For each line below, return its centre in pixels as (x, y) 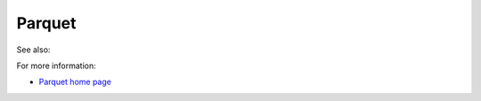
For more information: (57, 66)
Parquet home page (75, 82)
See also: (33, 50)
